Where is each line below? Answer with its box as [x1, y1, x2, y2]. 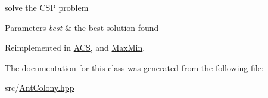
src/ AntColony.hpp [5, 81, 74, 94]
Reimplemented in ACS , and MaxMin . [5, 41, 145, 54]
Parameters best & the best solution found [5, 21, 159, 33]
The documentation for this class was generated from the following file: [5, 61, 264, 73]
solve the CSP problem [5, 1, 89, 13]
